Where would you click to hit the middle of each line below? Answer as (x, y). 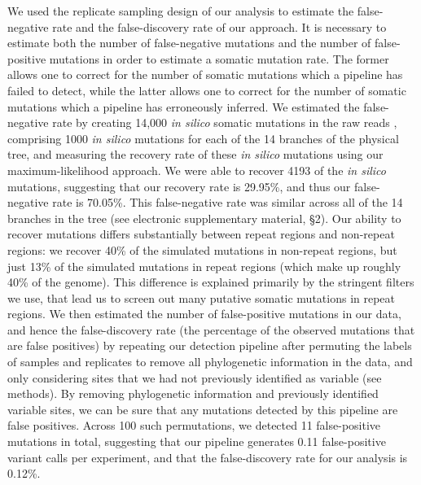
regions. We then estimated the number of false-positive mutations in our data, (204, 314)
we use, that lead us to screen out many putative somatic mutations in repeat (202, 297)
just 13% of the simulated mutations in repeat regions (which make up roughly (204, 266)
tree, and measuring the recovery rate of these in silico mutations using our (195, 154)
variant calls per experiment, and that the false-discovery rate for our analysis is (208, 457)
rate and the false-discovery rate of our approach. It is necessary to (219, 26)
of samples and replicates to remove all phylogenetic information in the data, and (210, 362)
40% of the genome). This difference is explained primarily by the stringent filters (211, 282)
